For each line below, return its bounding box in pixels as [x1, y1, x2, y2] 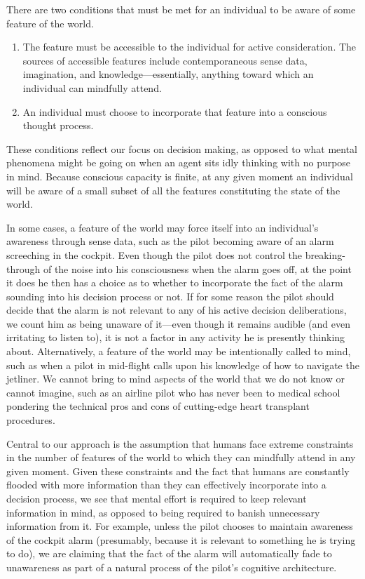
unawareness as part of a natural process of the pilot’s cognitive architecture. [6, 559, 337, 574]
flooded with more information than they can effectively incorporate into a [6, 477, 326, 492]
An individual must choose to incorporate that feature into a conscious [22, 104, 327, 119]
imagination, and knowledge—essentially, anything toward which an [22, 67, 314, 81]
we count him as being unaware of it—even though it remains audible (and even [6, 316, 351, 331]
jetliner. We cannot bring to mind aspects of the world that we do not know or [6, 371, 345, 386]
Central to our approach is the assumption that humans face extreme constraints [6, 436, 354, 451]
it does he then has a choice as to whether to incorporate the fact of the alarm [6, 275, 343, 290]
